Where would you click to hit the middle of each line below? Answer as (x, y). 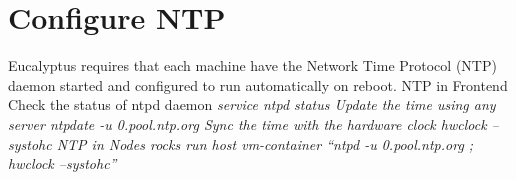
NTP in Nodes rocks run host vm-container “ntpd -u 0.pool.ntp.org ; (265, 143)
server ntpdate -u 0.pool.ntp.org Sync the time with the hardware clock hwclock (247, 123)
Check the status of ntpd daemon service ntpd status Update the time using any (252, 104)
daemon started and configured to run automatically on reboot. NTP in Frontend (258, 84)
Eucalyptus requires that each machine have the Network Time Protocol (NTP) (252, 65)
